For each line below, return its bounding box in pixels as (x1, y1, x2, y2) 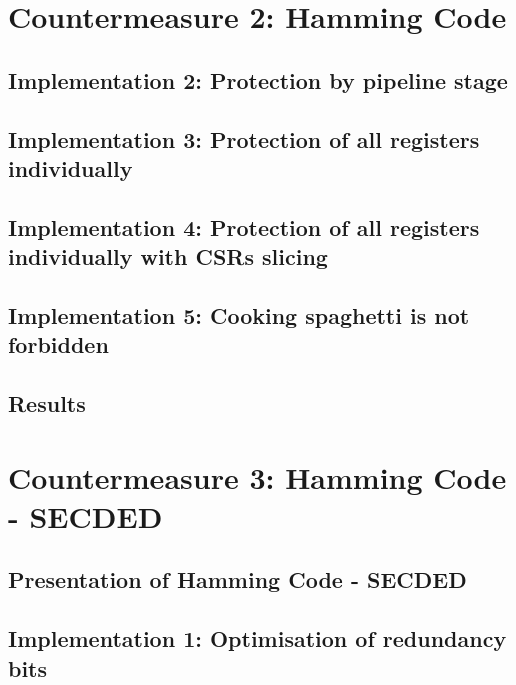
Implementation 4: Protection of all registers (8, 211, 480, 242)
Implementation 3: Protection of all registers (8, 123, 480, 154)
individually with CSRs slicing (8, 241, 328, 272)
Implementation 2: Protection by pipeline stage (8, 64, 508, 95)
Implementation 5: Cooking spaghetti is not (8, 299, 470, 330)
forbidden (8, 329, 109, 360)
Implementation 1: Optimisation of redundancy (8, 623, 507, 654)
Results (8, 388, 86, 419)
